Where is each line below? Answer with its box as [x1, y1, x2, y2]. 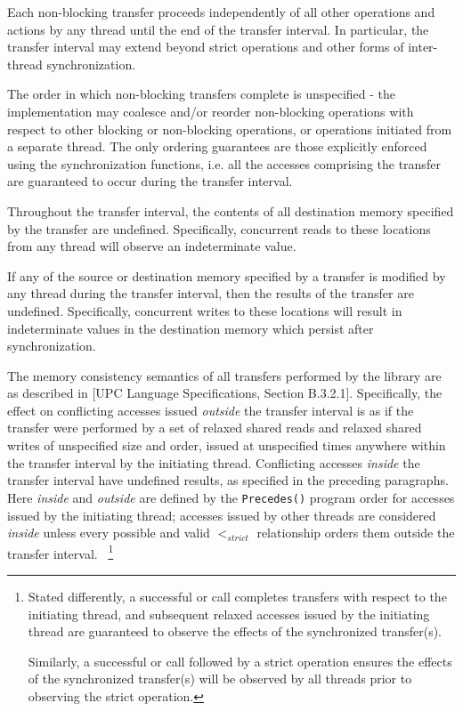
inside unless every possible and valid [7, 523, 210, 542]
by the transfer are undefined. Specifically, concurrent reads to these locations [7, 219, 431, 238]
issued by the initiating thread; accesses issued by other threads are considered [7, 505, 436, 524]
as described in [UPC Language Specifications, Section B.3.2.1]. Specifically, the [7, 384, 443, 402]
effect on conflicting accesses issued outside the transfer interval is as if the [7, 400, 414, 419]
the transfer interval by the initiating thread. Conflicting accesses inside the [7, 453, 420, 472]
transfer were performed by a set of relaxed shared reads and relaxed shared [7, 418, 422, 437]
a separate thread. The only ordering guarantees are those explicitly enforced [7, 137, 427, 156]
